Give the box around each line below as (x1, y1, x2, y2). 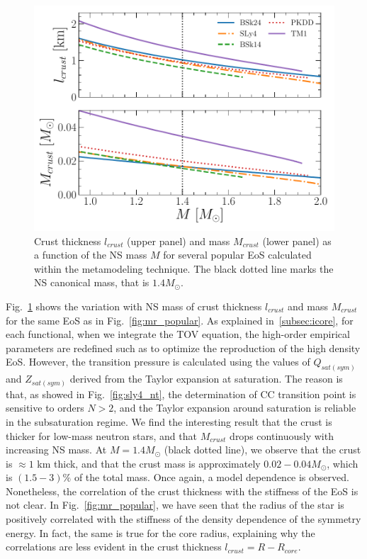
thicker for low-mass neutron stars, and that (6, 428, 197, 443)
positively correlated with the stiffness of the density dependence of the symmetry (6, 512, 361, 526)
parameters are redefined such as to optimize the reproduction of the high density (6, 340, 361, 355)
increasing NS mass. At (6, 442, 107, 457)
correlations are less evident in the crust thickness (6, 539, 222, 554)
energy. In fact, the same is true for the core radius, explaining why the (6, 525, 315, 540)
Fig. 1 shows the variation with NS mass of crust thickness (6, 298, 262, 313)
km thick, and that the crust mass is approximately (37, 456, 261, 470)
